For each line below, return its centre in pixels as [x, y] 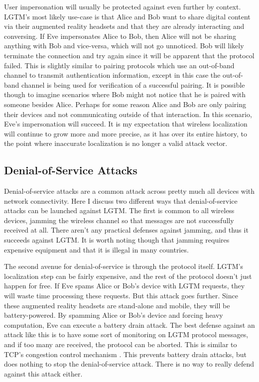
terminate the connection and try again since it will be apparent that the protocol [129, 55]
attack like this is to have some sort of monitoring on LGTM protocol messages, [126, 334]
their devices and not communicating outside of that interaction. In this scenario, [128, 114]
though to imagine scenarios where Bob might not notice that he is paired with [125, 94]
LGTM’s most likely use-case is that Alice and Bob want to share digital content [127, 16]
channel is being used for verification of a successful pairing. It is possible [133, 84]
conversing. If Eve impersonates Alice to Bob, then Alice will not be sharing [120, 36]
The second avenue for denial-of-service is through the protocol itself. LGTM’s [124, 266]
